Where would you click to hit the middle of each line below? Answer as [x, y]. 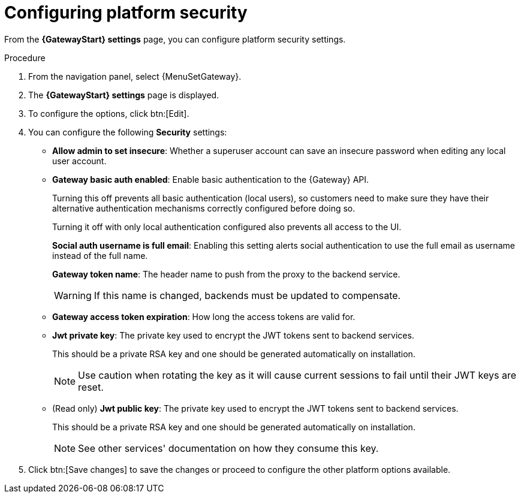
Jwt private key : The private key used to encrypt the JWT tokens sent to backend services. [233, 335]
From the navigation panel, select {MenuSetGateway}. [135, 76]
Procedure [25, 58]
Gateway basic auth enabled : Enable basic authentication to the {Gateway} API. [211, 179]
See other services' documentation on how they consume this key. [228, 448]
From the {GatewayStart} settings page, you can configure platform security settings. [175, 39]
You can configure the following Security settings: [128, 132]
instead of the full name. [100, 255]
